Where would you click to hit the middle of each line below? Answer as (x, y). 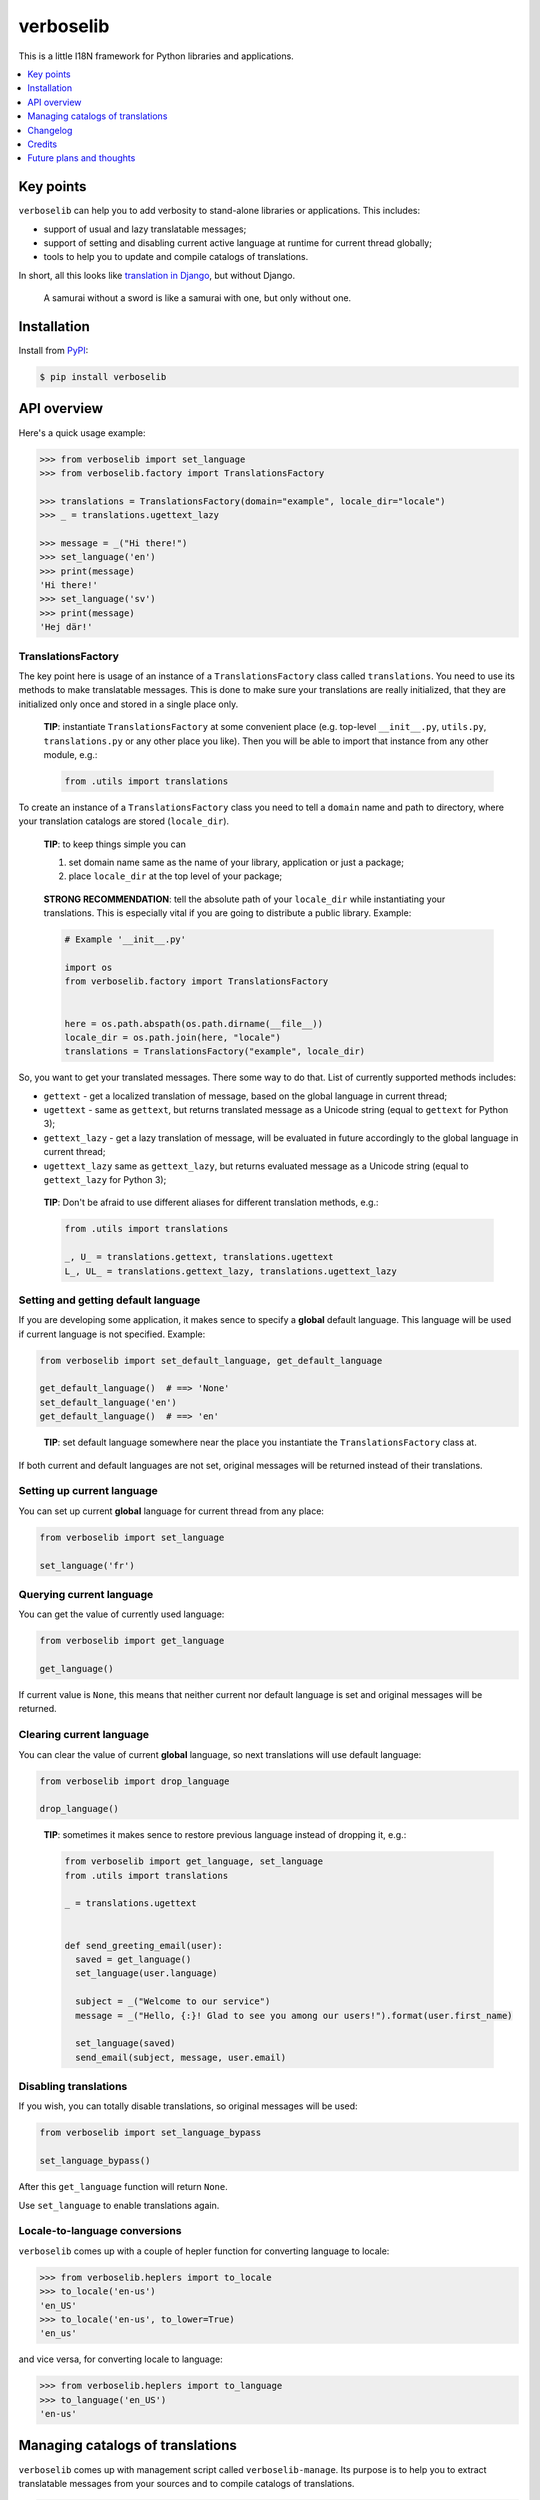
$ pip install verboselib (103, 377)
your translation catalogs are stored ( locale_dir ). (124, 821)
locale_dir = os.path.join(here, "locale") (173, 1037)
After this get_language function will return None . (123, 2187)
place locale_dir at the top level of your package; (175, 876)
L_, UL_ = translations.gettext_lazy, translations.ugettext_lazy (230, 1271)
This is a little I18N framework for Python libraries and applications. (156, 56)
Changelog (50, 130)
